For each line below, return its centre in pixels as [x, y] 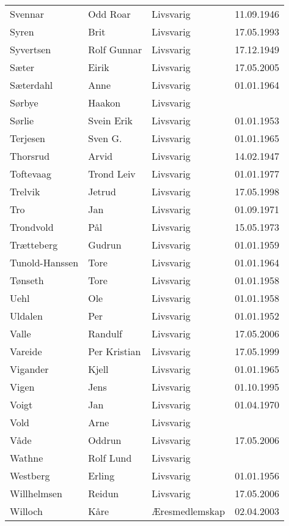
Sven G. [105, 138]
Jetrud [102, 191]
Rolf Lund [110, 458]
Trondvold [32, 227]
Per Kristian [115, 351]
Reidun [104, 493]
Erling [101, 475]
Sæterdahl [31, 85]
